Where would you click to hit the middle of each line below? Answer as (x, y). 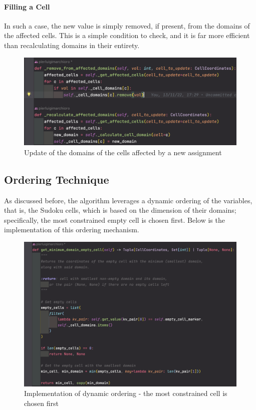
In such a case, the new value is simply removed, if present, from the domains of (127, 25)
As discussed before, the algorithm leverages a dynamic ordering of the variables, (128, 200)
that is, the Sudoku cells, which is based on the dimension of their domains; (120, 210)
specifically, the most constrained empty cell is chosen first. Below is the (114, 220)
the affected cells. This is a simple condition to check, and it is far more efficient (127, 35)
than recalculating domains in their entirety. (72, 45)
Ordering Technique (57, 179)
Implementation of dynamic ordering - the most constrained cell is (126, 393)
